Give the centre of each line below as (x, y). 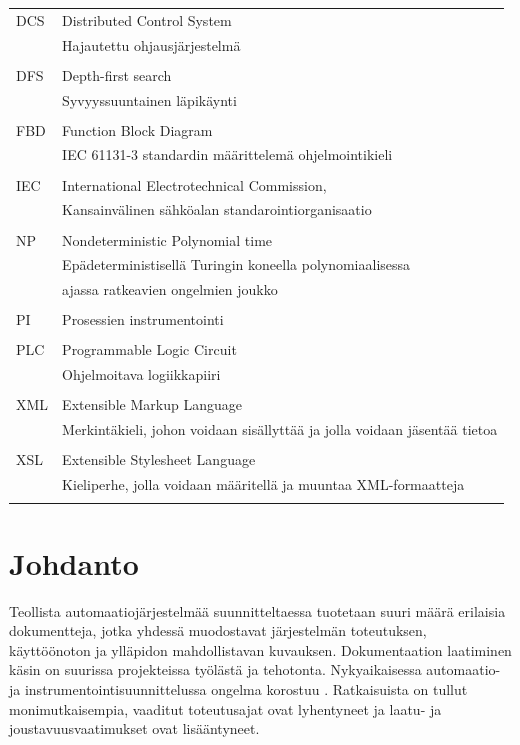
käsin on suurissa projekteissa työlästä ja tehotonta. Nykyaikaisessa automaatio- (255, 669)
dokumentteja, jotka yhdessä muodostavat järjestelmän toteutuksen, (218, 630)
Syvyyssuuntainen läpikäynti (149, 99)
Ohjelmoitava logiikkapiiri (141, 374)
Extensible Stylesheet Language (159, 459)
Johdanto (74, 562)
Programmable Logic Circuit (149, 349)
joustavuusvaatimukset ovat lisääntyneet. (134, 728)
